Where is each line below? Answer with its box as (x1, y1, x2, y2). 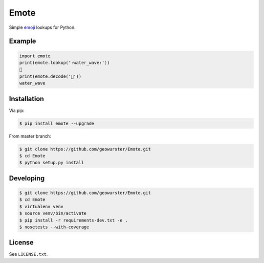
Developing (9, 174, 45, 182)
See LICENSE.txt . (9, 251, 48, 257)
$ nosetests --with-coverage (19, 224, 89, 230)
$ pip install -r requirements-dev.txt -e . (19, 218, 128, 223)
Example (9, 37, 36, 45)
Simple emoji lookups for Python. (9, 24, 76, 30)
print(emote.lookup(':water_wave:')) (19, 60, 110, 66)
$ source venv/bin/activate (19, 211, 87, 216)
